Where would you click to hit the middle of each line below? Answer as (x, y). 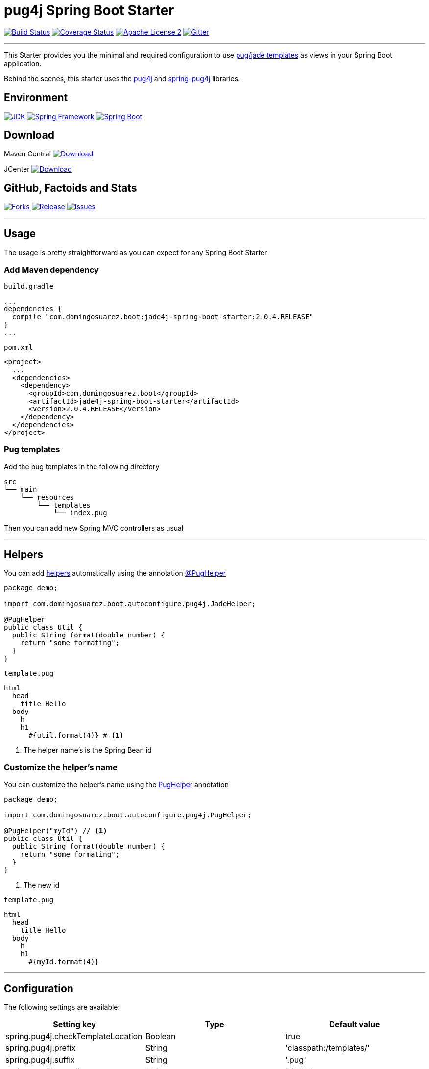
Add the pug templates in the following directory (82, 466)
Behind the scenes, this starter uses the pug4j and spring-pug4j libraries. (122, 78)
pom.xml (19, 347)
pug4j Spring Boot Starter (89, 10)
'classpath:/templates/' (327, 1048)
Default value (355, 1025)
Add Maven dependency (51, 269)
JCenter (17, 169)
